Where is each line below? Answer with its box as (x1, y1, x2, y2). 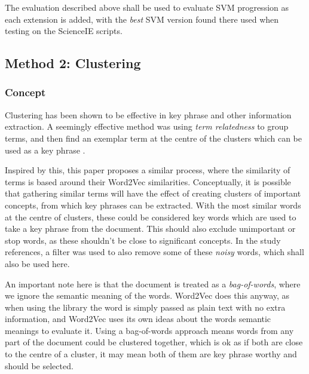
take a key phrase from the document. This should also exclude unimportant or (5, 222, 296, 235)
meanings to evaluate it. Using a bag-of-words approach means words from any (5, 324, 294, 336)
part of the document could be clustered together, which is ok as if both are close (5, 336, 303, 348)
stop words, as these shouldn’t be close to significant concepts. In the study (5, 234, 281, 246)
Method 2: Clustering (5, 54, 141, 72)
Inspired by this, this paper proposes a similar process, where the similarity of (5, 164, 290, 176)
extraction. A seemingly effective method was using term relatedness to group (5, 120, 289, 133)
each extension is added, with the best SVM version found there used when (5, 13, 279, 25)
